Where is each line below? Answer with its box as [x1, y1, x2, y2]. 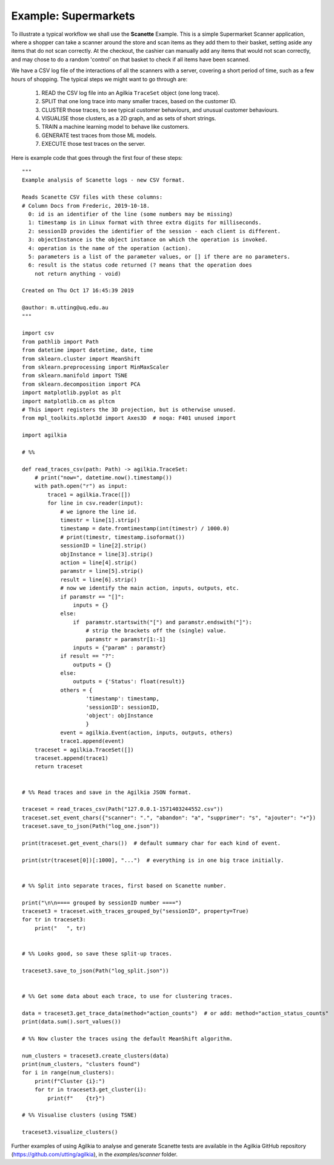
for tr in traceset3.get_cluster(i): [34, 1086, 147, 1093]
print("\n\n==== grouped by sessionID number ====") [22, 899, 182, 906]
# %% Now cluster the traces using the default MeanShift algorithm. [22, 1035, 233, 1042]
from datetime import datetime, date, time [22, 347, 153, 354]
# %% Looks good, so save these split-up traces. [22, 950, 173, 957]
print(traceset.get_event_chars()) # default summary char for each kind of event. [22, 839, 281, 847]
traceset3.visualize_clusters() [22, 1129, 118, 1136]
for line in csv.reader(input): [47, 500, 144, 507]
